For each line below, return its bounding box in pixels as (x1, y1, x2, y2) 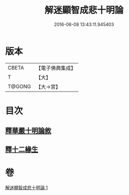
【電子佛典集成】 (35, 64, 76, 71)
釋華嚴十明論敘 (5, 126, 51, 135)
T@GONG (7, 83, 31, 90)
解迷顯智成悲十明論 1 (5, 184, 48, 190)
